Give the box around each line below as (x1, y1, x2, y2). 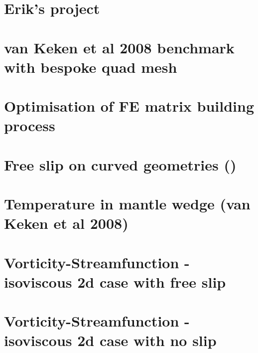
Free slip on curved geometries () (4, 154, 237, 175)
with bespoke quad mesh (4, 56, 177, 77)
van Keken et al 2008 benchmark (4, 37, 235, 57)
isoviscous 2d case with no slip (4, 330, 217, 351)
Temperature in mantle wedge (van (4, 193, 251, 214)
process (4, 115, 55, 136)
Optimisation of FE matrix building (4, 96, 255, 116)
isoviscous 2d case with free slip (4, 271, 226, 292)
